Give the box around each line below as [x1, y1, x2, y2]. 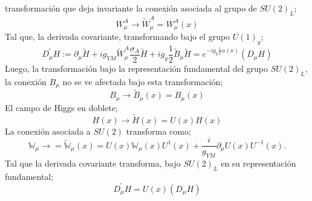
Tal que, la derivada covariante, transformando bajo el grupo [5, 30, 230, 42]
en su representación [221, 157, 296, 170]
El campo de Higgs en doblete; [5, 101, 118, 113]
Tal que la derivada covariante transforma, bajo [5, 157, 181, 170]
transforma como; [126, 124, 191, 137]
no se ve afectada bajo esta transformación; [62, 75, 223, 88]
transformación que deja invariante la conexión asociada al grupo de [5, 2, 257, 14]
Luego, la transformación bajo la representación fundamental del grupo [5, 62, 268, 74]
